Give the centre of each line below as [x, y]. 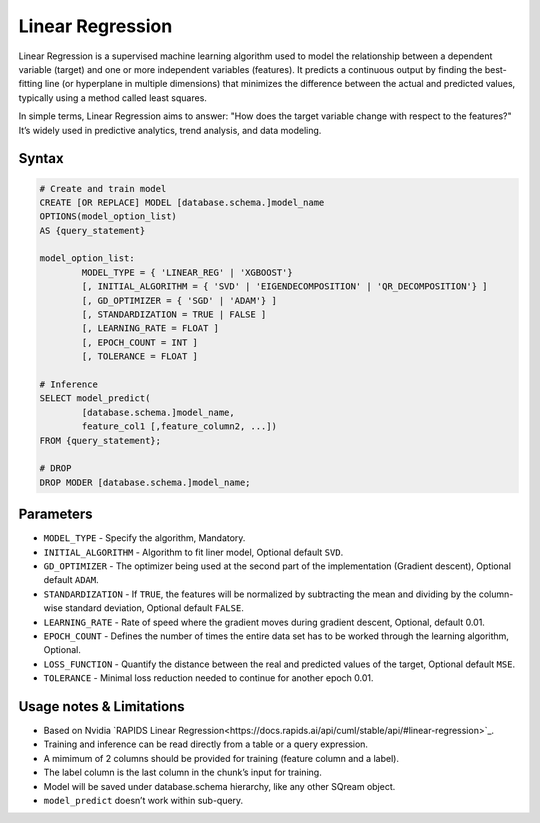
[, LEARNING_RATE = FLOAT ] [150, 328]
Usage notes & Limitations [101, 706]
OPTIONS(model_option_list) [108, 216]
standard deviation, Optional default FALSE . [154, 608]
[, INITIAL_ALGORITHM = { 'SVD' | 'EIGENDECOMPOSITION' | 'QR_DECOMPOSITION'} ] [285, 286]
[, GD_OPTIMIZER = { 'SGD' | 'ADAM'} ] [179, 300]
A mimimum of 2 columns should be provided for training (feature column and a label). [221, 758]
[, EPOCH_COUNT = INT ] [140, 342]
